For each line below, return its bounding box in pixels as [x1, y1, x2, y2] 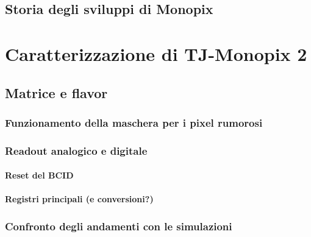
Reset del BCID [5, 169, 74, 182]
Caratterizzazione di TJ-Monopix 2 [5, 41, 307, 66]
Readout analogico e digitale [5, 143, 148, 158]
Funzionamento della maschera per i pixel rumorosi [5, 115, 263, 130]
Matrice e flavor [5, 83, 108, 102]
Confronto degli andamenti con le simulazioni [5, 218, 232, 233]
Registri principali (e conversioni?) [5, 193, 154, 205]
